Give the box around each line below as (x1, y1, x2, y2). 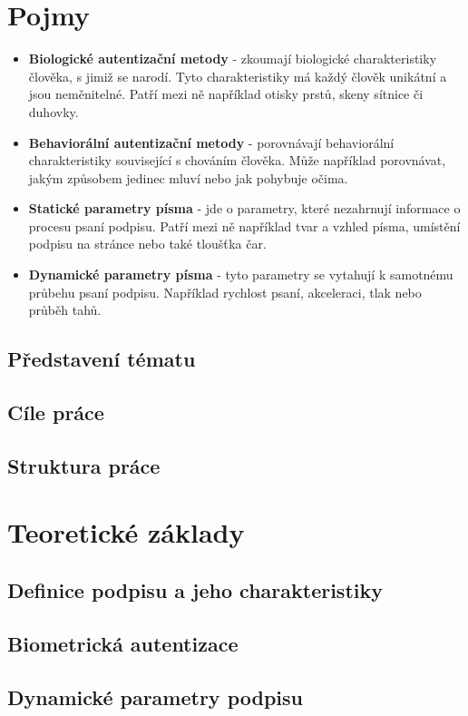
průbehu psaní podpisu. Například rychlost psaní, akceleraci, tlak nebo (28, 282, 422, 301)
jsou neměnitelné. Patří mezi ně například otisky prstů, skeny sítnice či (28, 84, 424, 103)
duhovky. (28, 102, 79, 121)
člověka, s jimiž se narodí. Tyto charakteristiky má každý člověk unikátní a (28, 66, 447, 85)
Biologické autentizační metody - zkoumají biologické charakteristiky (28, 49, 437, 68)
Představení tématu (7, 345, 196, 373)
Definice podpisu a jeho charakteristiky (7, 575, 383, 603)
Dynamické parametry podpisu (7, 682, 303, 711)
